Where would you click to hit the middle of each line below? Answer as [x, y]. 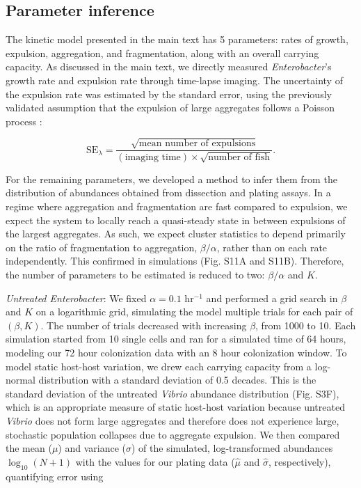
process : [24, 121]
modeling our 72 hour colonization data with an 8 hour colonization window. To [176, 352]
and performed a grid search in [272, 298]
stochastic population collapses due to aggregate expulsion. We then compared [173, 434]
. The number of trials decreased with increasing [144, 325]
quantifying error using [55, 476]
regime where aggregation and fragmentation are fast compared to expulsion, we [177, 206]
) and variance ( [92, 448]
